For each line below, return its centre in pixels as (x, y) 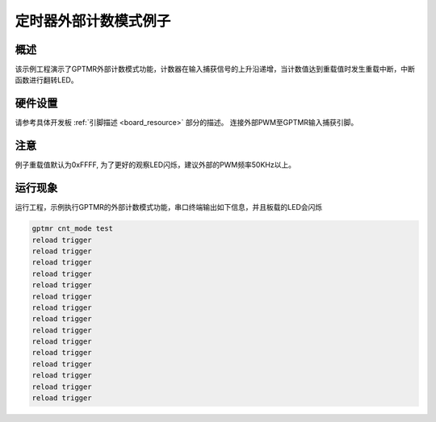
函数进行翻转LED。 (46, 80)
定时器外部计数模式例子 (93, 21)
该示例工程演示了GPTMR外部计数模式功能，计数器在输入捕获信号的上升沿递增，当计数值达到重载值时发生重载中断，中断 (215, 69)
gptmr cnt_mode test (72, 229)
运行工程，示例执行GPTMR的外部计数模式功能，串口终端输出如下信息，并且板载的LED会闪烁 (169, 207)
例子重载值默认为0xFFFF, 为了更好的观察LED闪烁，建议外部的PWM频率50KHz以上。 (155, 165)
